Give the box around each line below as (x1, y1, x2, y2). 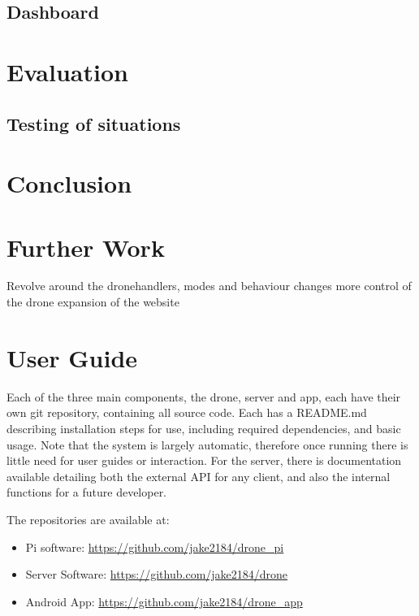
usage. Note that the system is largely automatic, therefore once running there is (6, 436, 408, 453)
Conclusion (6, 167, 132, 200)
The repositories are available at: (6, 510, 170, 527)
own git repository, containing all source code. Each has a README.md (6, 404, 367, 421)
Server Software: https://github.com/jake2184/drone (25, 566, 288, 583)
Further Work (6, 230, 165, 263)
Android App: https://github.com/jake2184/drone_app (25, 592, 303, 609)
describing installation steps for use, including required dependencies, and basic (6, 419, 401, 436)
